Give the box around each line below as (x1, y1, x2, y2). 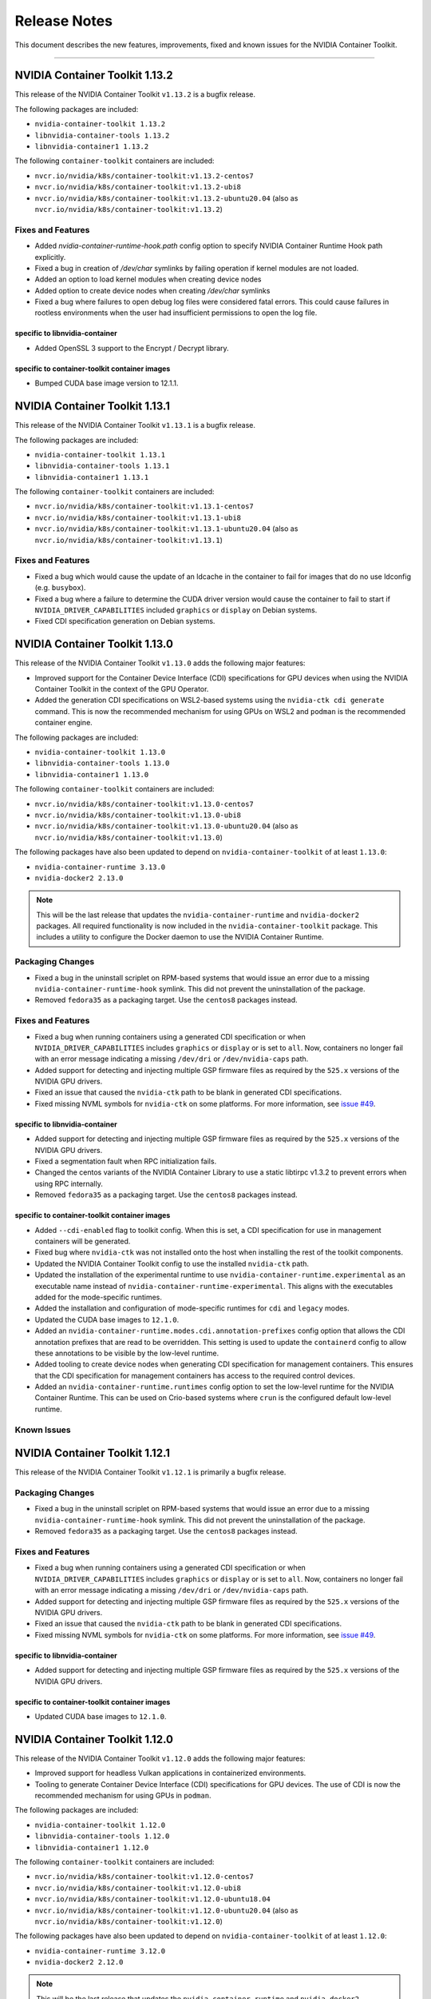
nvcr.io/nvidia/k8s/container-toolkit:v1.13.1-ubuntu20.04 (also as (34, 524, 299, 533)
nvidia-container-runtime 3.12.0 (34, 1946, 166, 1955)
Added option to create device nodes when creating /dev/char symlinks (34, 285, 271, 295)
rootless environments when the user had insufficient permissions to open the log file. (34, 308, 318, 317)
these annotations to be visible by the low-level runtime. (34, 1348, 219, 1358)
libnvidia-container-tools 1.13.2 (34, 130, 170, 140)
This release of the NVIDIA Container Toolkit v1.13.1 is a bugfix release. (14, 421, 255, 430)
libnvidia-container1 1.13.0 (34, 770, 149, 779)
